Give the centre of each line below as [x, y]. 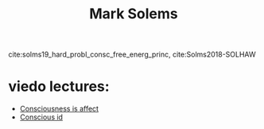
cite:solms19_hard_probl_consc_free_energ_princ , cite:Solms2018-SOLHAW [132, 55]
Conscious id [41, 117]
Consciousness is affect [59, 109]
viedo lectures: [59, 86]
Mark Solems [134, 14]
